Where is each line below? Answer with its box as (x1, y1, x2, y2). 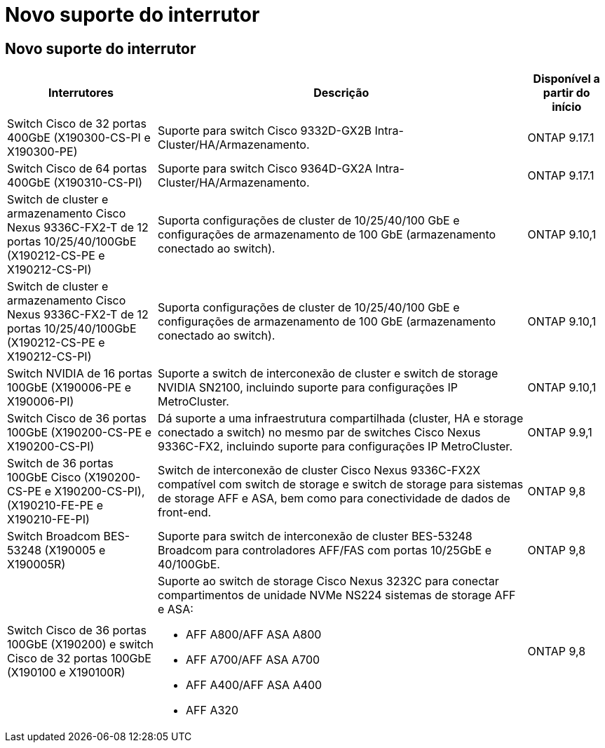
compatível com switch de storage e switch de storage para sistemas (158, 477, 524, 492)
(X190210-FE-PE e (7, 498, 104, 513)
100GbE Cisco (7, 470, 81, 485)
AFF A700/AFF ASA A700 (186, 653, 320, 667)
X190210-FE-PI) (7, 512, 90, 527)
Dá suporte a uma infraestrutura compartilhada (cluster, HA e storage (158, 411, 524, 426)
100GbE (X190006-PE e (7, 380, 131, 395)
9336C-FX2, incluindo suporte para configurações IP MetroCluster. (158, 439, 512, 454)
